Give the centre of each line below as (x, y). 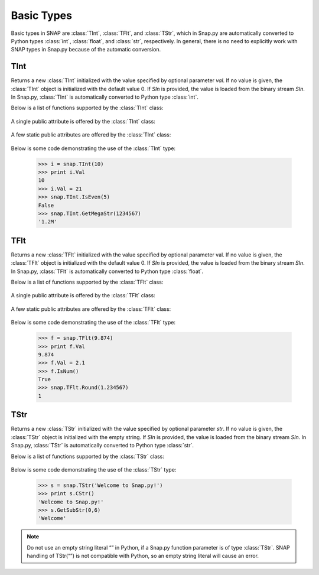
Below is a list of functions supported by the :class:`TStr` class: (88, 456)
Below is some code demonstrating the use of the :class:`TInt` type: (93, 148)
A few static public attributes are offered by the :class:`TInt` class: (91, 135)
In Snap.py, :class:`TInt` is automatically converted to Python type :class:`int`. (105, 97)
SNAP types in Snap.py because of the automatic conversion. (86, 50)
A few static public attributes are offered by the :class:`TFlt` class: (91, 309)
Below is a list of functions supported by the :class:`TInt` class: (87, 108)
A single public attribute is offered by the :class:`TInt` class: (83, 121)
